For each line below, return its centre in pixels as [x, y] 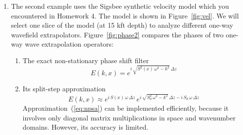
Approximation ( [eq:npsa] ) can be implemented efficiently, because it [126, 108]
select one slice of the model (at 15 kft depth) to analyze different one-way [122, 25]
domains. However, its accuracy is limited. [85, 127]
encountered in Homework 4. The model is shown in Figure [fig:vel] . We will [125, 15]
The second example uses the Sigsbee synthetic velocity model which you [120, 6]
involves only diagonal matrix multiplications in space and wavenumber [129, 117]
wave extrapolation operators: [69, 44]
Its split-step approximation [64, 89]
